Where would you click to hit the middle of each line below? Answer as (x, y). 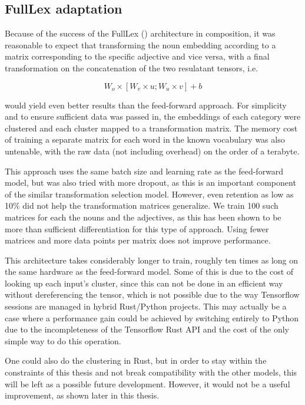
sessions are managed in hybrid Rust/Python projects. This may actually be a (146, 306)
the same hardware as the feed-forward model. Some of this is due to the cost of (149, 271)
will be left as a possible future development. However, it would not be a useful (147, 383)
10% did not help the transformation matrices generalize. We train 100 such (142, 205)
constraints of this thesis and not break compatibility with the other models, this (151, 372)
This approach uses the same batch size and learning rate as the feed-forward (144, 171)
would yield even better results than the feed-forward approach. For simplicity (146, 105)
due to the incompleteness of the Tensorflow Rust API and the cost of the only (147, 329)
